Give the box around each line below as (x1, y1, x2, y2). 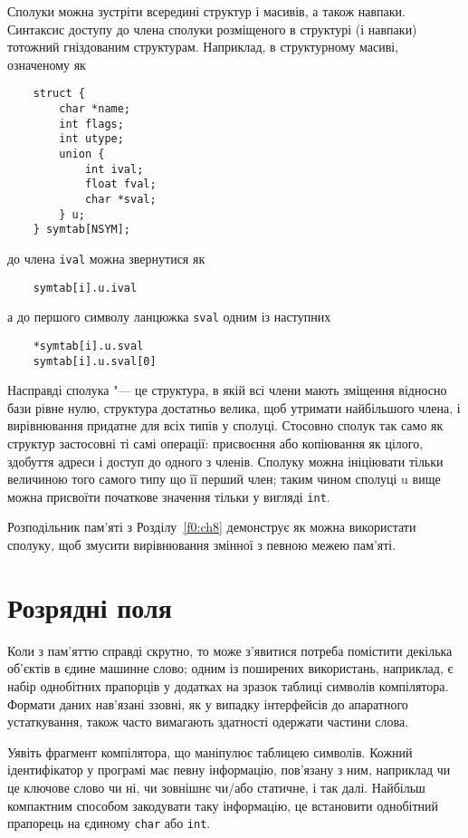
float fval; (84, 178, 157, 191)
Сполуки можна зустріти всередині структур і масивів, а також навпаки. (7, 2, 406, 20)
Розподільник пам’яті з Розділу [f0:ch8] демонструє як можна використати (7, 517, 416, 536)
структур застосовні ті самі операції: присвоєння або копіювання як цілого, (7, 434, 424, 452)
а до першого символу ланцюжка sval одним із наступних (7, 307, 331, 326)
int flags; (59, 117, 124, 130)
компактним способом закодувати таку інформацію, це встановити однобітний (7, 795, 439, 814)
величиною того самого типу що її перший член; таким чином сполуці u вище (7, 469, 441, 488)
